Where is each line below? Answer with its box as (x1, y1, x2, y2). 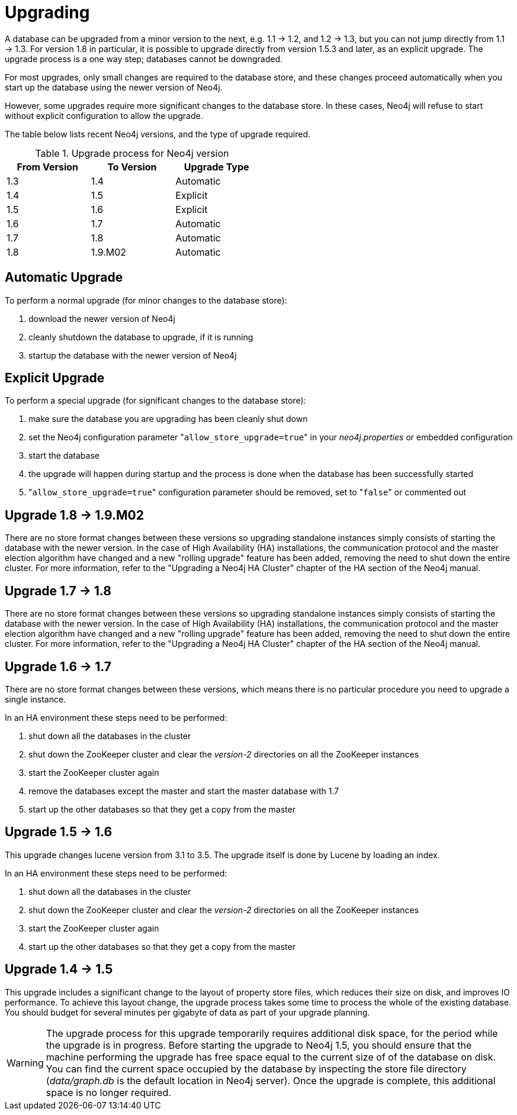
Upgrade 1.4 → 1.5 (5, 962, 113, 977)
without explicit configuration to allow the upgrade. (5, 110, 203, 121)
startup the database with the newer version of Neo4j (28, 350, 237, 360)
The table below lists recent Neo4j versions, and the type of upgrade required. (5, 128, 311, 139)
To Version (107, 160, 157, 173)
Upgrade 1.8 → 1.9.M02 (5, 507, 144, 523)
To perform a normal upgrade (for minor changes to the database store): (5, 295, 287, 305)
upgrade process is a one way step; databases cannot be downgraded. (5, 53, 283, 64)
